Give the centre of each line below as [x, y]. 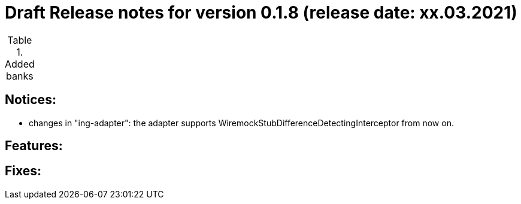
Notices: [31, 100]
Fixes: [23, 171]
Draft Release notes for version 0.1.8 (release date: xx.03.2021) [261, 13]
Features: [34, 146]
